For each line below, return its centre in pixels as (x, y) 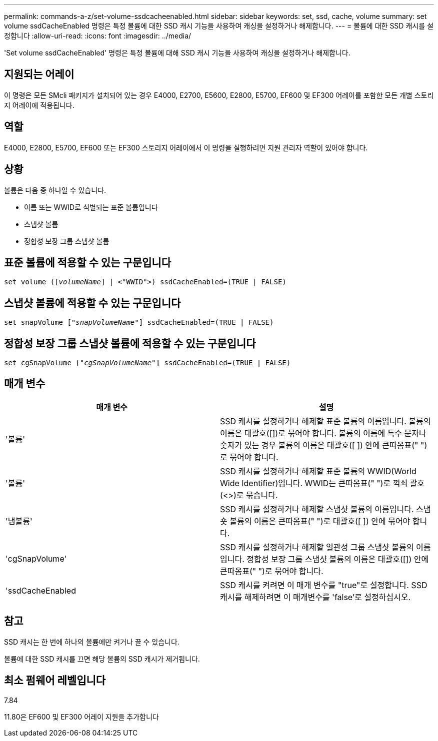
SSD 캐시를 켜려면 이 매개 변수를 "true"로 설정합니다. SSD (324, 585)
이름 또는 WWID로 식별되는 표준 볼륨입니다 (91, 207)
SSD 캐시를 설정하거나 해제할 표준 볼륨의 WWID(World (318, 471)
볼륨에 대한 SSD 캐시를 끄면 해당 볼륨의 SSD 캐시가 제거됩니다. (102, 659)
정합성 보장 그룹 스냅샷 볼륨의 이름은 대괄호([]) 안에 (338, 559)
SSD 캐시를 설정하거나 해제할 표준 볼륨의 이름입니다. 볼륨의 (325, 421)
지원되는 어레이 (39, 74)
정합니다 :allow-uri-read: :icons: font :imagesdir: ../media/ (98, 36)
